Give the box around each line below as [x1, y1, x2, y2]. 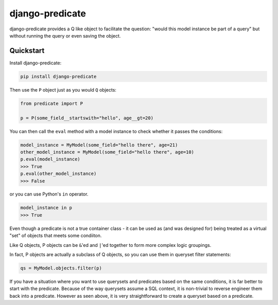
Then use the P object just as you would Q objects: [9, 86, 117, 93]
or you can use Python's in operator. [9, 191, 89, 198]
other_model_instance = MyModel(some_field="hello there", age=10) [20, 149, 195, 155]
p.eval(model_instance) [20, 156, 81, 162]
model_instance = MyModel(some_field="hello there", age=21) [20, 142, 178, 148]
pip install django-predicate [20, 74, 97, 79]
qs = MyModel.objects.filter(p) [20, 265, 102, 271]
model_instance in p [20, 205, 72, 211]
